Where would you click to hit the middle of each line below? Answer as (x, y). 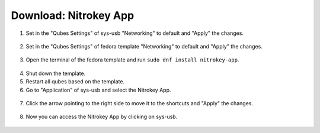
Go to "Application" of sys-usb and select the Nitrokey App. (98, 90)
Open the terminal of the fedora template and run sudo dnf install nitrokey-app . (132, 60)
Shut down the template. (56, 73)
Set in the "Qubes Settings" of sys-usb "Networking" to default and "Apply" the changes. (135, 33)
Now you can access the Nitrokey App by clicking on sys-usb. (102, 117)
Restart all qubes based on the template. (75, 82)
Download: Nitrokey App (73, 15)
